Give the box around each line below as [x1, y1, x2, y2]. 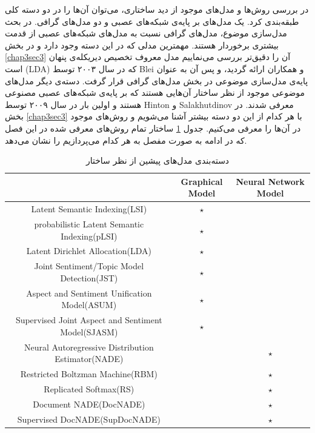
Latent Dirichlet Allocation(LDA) [26, 244, 151, 257]
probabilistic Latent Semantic [34, 218, 144, 230]
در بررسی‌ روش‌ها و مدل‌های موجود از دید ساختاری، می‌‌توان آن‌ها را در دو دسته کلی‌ [5, 3, 309, 15]
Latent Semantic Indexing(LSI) [31, 203, 147, 215]
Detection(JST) [60, 271, 118, 284]
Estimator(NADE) [55, 352, 124, 365]
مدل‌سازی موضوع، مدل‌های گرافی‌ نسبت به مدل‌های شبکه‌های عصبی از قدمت [5, 27, 287, 39]
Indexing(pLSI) [61, 229, 118, 242]
